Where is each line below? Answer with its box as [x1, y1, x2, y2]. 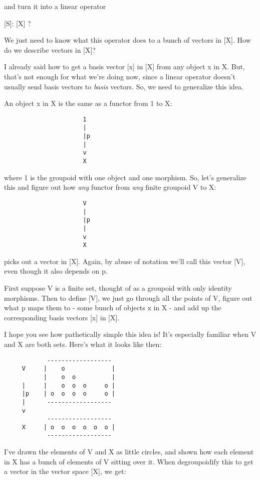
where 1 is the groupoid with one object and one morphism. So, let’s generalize [4, 172, 246, 182]
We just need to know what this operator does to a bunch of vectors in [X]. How [4, 35, 251, 45]
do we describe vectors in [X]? [4, 44, 96, 55]
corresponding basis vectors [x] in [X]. [4, 312, 120, 322]
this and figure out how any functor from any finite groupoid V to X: [4, 182, 216, 192]
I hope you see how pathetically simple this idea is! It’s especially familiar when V [4, 329, 256, 339]
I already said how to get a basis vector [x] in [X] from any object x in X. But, [4, 61, 245, 72]
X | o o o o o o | [22, 423, 115, 431]
